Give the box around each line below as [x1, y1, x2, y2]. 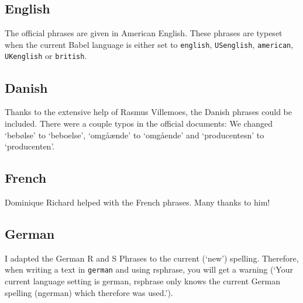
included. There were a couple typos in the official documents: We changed [5, 117, 273, 129]
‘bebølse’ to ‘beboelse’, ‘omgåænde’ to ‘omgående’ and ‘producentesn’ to [5, 128, 264, 141]
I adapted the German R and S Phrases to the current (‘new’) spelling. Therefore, [5, 252, 299, 264]
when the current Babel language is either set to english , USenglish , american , [5, 38, 294, 50]
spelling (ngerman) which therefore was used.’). [5, 286, 173, 298]
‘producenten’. [5, 140, 55, 152]
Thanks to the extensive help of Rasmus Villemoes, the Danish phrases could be [5, 106, 292, 118]
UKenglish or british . [5, 50, 87, 62]
